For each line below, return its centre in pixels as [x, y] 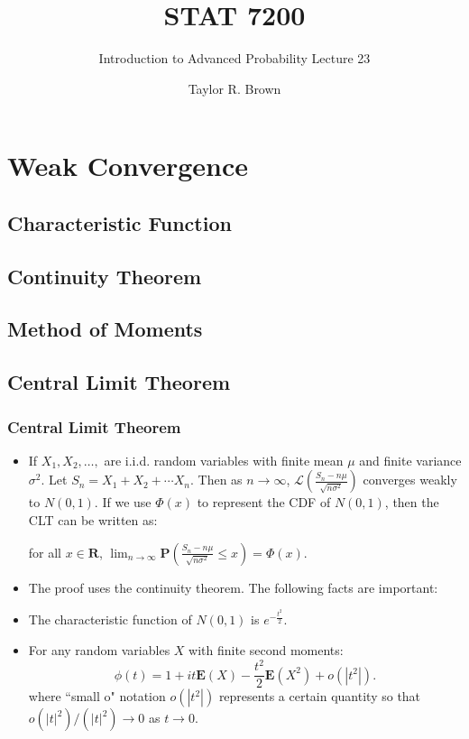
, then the [412, 502]
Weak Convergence [128, 166]
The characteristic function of [110, 619]
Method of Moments [105, 329]
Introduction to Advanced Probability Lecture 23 [234, 58]
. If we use [123, 502]
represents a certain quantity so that [320, 696]
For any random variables [99, 650]
